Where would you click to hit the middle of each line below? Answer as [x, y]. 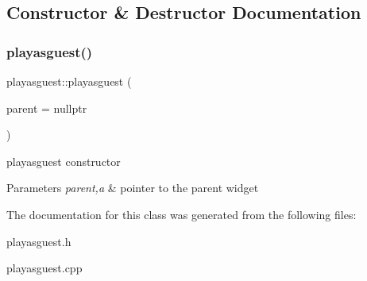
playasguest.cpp [44, 268]
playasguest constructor [64, 161]
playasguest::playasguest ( [69, 81]
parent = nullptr [47, 108]
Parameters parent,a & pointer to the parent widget [133, 188]
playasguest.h [39, 241]
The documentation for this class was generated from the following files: [182, 214]
